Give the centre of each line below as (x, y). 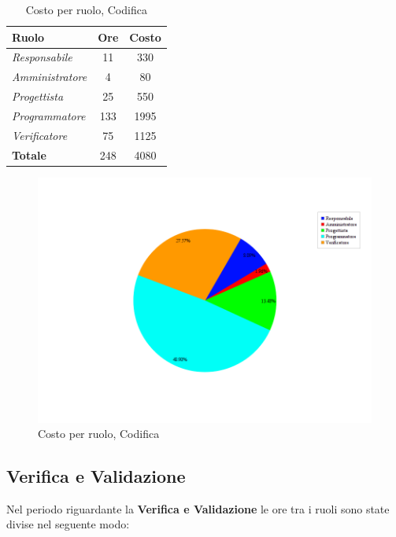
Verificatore (40, 135)
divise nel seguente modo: (68, 524)
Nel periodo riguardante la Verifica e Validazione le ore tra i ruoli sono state (198, 508)
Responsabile (42, 57)
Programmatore (49, 115)
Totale (29, 154)
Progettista (38, 96)
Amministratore (50, 77)
